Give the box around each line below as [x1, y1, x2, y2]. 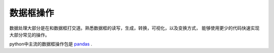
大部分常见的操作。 [9, 31, 50, 37]
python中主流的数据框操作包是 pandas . [9, 41, 92, 47]
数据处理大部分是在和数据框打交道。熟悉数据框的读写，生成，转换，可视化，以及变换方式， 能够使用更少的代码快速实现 [9, 25, 260, 31]
